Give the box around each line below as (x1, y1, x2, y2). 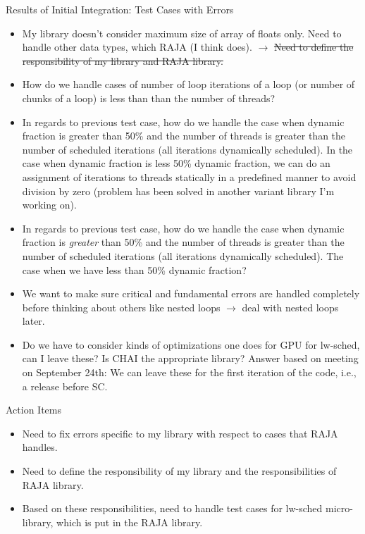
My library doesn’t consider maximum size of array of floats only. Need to (22, 25, 342, 40)
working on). (22, 197, 77, 212)
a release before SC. (22, 378, 108, 393)
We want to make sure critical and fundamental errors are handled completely (22, 286, 360, 301)
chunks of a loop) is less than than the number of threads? (22, 90, 276, 105)
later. (22, 313, 45, 328)
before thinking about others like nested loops (22, 299, 221, 314)
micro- (326, 501, 353, 516)
